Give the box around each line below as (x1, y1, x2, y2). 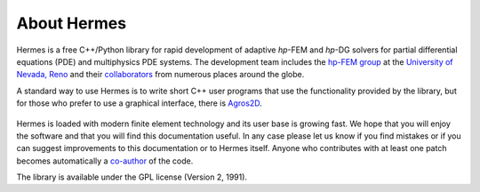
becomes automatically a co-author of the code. (16, 156, 194, 166)
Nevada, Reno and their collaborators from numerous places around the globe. (16, 69, 305, 80)
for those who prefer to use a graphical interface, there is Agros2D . (16, 98, 262, 108)
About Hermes (16, 13, 127, 33)
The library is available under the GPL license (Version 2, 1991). (16, 172, 248, 182)
